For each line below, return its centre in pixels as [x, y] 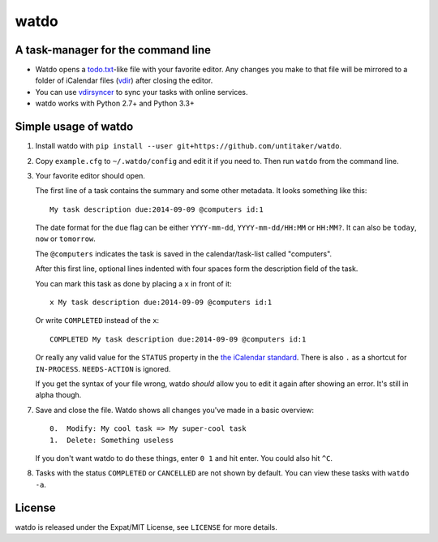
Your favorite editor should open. [90, 175]
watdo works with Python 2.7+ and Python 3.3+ [115, 103]
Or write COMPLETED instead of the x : [97, 320]
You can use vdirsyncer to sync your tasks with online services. [142, 92]
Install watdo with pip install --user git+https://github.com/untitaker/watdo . [189, 146]
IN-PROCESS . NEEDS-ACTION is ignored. [103, 368]
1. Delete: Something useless [112, 440]
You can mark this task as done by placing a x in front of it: [133, 283]
